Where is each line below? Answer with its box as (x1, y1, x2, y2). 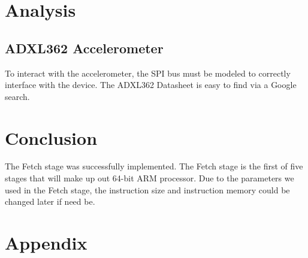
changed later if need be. (5, 195, 95, 208)
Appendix (5, 230, 87, 255)
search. (5, 90, 30, 102)
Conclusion (5, 125, 98, 150)
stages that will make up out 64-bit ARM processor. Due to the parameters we (5, 172, 294, 184)
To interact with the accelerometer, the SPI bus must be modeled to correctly (5, 66, 291, 79)
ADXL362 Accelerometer (5, 38, 164, 57)
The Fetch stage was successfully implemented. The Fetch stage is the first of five (5, 160, 303, 172)
